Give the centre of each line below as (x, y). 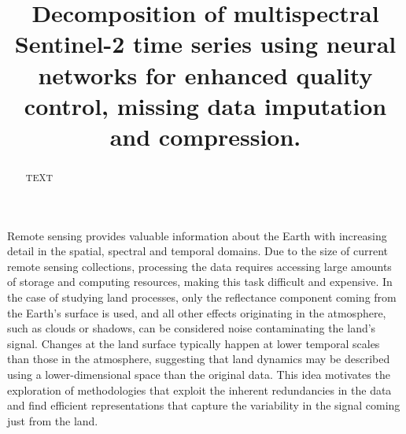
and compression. (205, 136)
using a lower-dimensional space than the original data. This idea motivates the (199, 374)
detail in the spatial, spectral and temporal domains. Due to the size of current (198, 251)
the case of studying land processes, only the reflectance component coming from (202, 297)
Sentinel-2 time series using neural (205, 44)
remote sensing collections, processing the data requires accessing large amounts (199, 266)
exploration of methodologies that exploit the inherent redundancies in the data (199, 389)
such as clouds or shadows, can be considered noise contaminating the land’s (192, 328)
